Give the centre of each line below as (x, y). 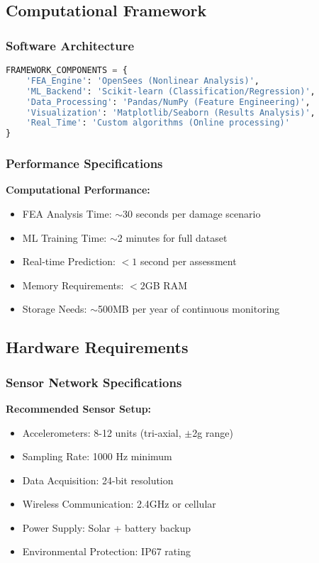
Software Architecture (70, 45)
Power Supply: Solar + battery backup (106, 527)
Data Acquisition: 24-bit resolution (98, 480)
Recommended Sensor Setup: (79, 408)
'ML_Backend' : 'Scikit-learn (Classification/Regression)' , (170, 91)
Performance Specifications (84, 163)
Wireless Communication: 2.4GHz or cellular (119, 504)
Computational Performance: (78, 190)
